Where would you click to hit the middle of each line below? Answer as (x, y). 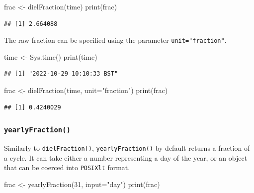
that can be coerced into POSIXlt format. (67, 167)
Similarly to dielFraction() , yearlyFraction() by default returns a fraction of (127, 148)
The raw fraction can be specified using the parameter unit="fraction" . (115, 40)
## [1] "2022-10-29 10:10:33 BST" (61, 74)
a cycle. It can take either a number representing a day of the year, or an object (126, 157)
